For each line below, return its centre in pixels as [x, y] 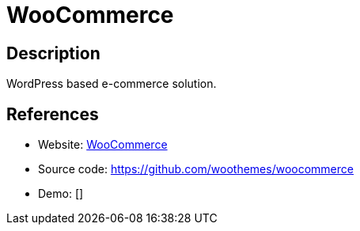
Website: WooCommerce [103, 145]
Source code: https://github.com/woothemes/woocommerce [196, 169]
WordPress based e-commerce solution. [112, 84]
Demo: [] [61, 194]
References [53, 114]
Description [53, 53]
